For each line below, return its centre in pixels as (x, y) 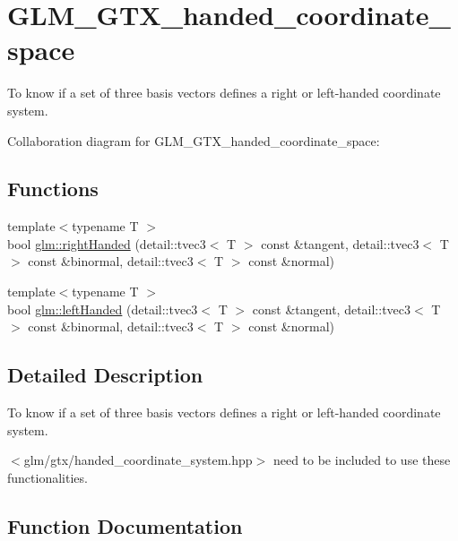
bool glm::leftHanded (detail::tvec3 (103, 309)
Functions (53, 189)
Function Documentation (125, 525)
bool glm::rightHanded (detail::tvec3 (107, 243)
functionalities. (48, 477)
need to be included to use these (362, 460)
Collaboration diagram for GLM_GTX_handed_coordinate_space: (194, 140)
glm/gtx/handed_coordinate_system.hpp (138, 460)
